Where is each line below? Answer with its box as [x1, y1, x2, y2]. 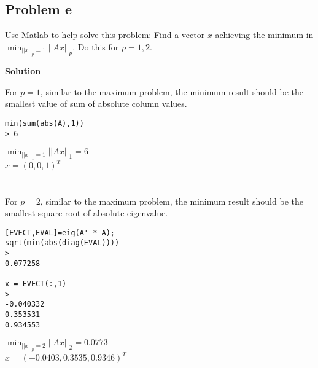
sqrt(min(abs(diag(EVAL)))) [5, 238, 120, 248]
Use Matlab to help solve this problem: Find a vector [5, 28, 205, 41]
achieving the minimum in [215, 28, 314, 41]
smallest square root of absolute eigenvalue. [5, 206, 168, 219]
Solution [5, 65, 41, 77]
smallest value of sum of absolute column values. [5, 97, 187, 110]
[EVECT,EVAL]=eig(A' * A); [5, 228, 115, 237]
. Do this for [72, 40, 119, 53]
